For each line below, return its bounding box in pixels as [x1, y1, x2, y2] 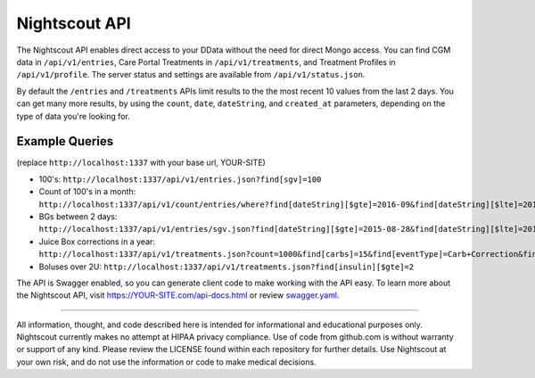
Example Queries [16, 134, 114, 149]
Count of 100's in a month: [38, 186, 136, 197]
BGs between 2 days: [38, 210, 118, 222]
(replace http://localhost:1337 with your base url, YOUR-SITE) [16, 157, 267, 168]
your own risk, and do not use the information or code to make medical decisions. [16, 357, 317, 367]
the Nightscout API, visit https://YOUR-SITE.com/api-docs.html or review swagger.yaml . [16, 290, 340, 300]
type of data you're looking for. [16, 111, 131, 121]
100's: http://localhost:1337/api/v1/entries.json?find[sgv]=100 [38, 174, 322, 185]
